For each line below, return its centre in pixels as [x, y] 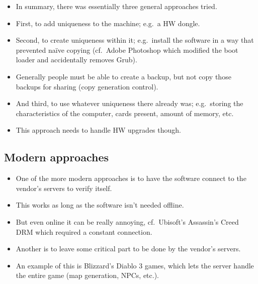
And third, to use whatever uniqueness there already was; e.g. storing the [130, 103]
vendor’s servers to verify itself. [64, 188]
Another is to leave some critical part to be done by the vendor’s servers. [128, 249]
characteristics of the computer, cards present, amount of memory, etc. [125, 113]
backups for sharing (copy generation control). [87, 86]
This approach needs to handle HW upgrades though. [98, 130]
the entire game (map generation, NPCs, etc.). [88, 275]
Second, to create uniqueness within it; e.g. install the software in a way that [135, 40]
